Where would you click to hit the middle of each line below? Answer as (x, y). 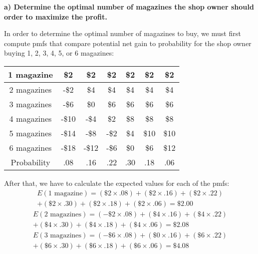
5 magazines (31, 133)
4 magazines (31, 118)
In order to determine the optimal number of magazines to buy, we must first (122, 33)
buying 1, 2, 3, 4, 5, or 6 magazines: (59, 53)
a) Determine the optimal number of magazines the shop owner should (129, 7)
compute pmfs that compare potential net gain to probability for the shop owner (128, 43)
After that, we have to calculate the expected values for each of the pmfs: (117, 183)
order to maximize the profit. (56, 16)
